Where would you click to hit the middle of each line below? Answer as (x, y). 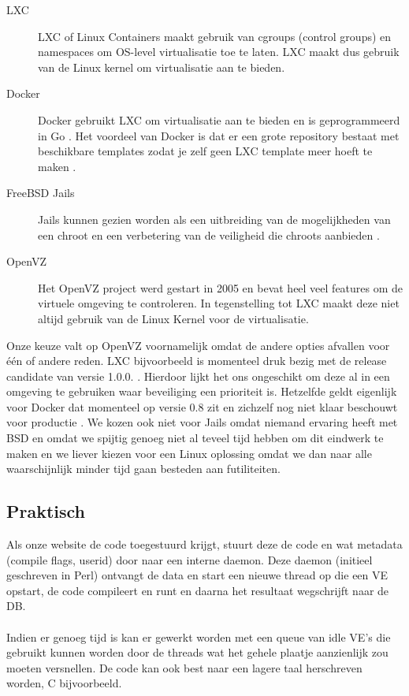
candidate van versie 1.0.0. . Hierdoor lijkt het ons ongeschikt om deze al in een (198, 376)
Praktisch (46, 511)
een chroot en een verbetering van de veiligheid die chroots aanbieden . (209, 234)
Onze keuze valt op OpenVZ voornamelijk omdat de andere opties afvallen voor (198, 345)
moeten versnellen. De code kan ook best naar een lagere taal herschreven (184, 667)
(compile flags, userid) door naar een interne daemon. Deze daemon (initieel (190, 559)
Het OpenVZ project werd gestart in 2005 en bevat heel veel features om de (221, 287)
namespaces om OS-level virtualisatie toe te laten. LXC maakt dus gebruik (219, 52)
